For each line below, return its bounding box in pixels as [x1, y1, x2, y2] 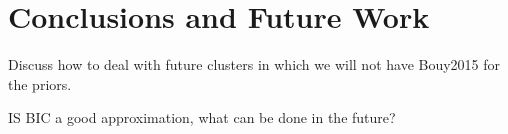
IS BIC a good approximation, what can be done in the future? [8, 107, 396, 128]
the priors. [8, 73, 72, 94]
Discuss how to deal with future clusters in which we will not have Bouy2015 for [8, 54, 501, 75]
